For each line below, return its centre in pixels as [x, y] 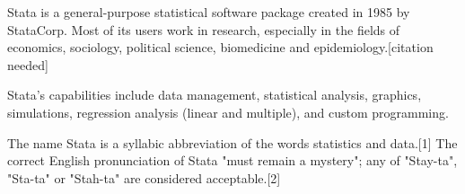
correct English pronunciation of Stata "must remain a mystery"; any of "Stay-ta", [232, 160]
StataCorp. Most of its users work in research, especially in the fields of [204, 29]
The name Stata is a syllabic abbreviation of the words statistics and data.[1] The [232, 142]
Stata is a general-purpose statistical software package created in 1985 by [209, 12]
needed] [28, 64]
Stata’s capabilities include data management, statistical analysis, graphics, [215, 95]
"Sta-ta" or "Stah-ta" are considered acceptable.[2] [144, 177]
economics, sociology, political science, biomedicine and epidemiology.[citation [220, 47]
